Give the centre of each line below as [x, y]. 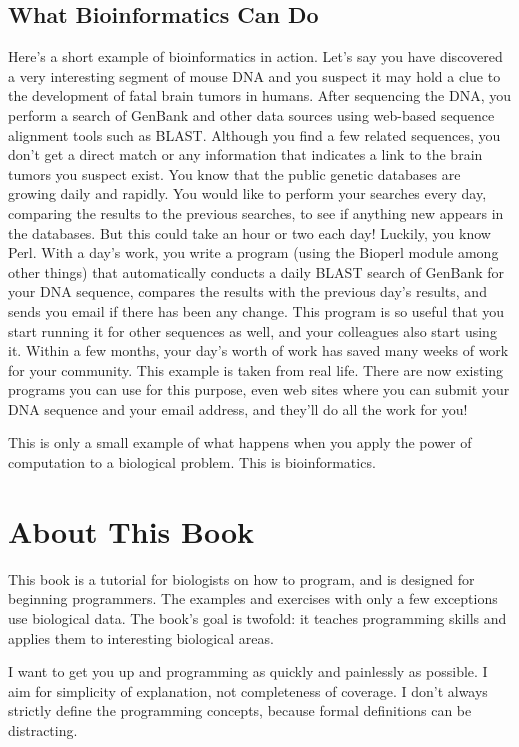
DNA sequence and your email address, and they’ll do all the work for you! [238, 408]
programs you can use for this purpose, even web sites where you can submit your [259, 389]
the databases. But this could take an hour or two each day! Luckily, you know [249, 232]
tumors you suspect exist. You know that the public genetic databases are [234, 173]
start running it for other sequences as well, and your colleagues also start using [252, 330]
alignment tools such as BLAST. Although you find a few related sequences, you [254, 134]
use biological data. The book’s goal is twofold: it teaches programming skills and [257, 617]
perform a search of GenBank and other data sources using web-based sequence [251, 114]
